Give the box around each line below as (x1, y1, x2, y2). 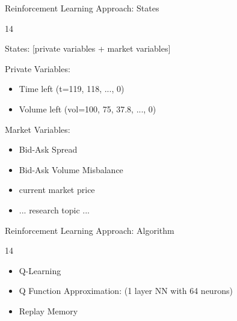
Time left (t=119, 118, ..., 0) (19, 82, 125, 95)
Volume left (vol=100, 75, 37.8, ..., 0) (19, 102, 156, 115)
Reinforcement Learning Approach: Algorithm (5, 224, 174, 236)
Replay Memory (19, 304, 78, 317)
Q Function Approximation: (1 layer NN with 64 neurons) (19, 284, 233, 297)
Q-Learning (19, 264, 61, 277)
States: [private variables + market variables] (5, 42, 171, 55)
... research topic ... (19, 203, 90, 216)
